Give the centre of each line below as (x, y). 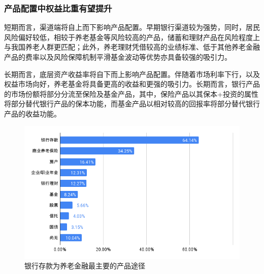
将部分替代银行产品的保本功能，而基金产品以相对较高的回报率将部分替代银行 (132, 104)
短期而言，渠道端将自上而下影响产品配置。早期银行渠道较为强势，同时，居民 (132, 27)
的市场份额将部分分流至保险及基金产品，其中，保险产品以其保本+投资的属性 (131, 93)
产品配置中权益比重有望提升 (58, 8)
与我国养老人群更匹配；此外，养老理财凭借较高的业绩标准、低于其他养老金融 (132, 47)
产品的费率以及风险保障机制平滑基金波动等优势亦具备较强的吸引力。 (118, 57)
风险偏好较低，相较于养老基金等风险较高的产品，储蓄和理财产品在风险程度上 (132, 37)
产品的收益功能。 (32, 113)
